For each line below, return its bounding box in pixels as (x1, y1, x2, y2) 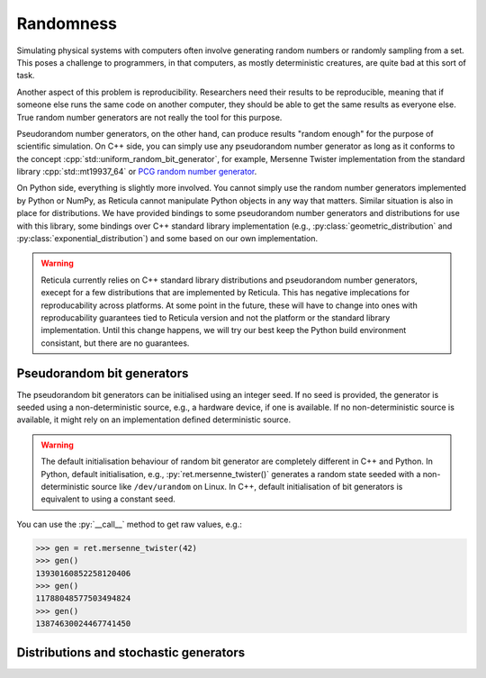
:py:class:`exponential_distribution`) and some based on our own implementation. (16, 233, 319, 244)
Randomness (16, 14, 117, 33)
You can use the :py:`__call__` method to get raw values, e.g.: (16, 519, 242, 529)
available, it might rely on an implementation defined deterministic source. (16, 414, 292, 425)
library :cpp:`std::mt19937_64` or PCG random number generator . (16, 167, 257, 177)
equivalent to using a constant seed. (40, 493, 175, 504)
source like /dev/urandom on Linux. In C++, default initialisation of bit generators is (91, 482, 403, 492)
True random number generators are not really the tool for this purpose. (16, 112, 283, 122)
